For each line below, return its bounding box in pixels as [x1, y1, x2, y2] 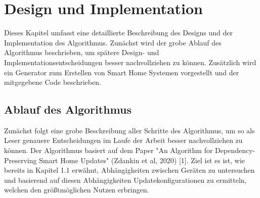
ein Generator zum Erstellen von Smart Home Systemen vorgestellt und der [4, 67, 239, 77]
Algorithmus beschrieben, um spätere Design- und [4, 47, 159, 58]
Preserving [4, 155, 37, 165]
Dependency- [215, 145, 255, 156]
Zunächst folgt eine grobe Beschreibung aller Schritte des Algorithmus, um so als [4, 125, 255, 135]
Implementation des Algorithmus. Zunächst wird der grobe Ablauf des [4, 37, 222, 47]
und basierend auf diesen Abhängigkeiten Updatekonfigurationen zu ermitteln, [4, 174, 247, 185]
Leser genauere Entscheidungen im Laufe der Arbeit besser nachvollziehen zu [4, 135, 243, 145]
